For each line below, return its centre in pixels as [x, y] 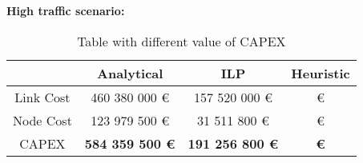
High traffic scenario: [66, 10]
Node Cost [42, 120]
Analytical [130, 73]
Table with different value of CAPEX [181, 41]
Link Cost [42, 97]
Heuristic [321, 73]
